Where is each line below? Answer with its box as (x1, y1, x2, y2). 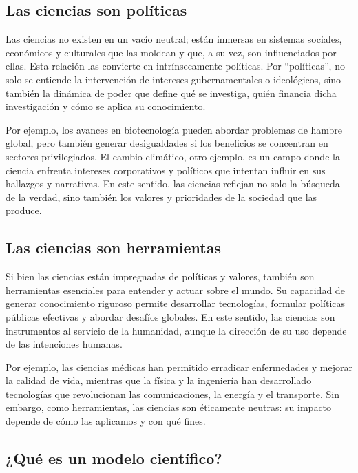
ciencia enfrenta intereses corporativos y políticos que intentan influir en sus (6, 162, 326, 177)
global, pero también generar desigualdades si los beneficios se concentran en (6, 136, 328, 150)
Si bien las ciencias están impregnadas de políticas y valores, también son (6, 269, 315, 284)
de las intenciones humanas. (6, 337, 123, 351)
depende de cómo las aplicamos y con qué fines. (6, 414, 206, 428)
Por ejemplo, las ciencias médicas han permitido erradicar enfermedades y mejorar (6, 359, 353, 374)
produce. (6, 203, 42, 218)
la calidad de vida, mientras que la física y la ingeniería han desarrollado (6, 373, 312, 388)
